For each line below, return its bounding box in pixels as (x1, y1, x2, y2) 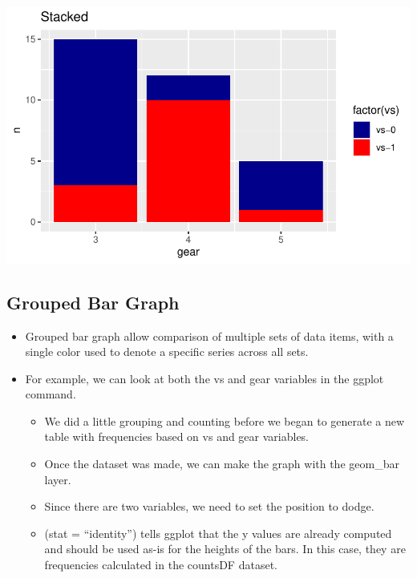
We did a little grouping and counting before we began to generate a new (44, 412, 405, 429)
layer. (44, 471, 71, 487)
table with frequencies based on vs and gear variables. (44, 428, 310, 445)
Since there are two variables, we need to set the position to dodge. (44, 498, 374, 515)
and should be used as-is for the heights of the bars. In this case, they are (44, 540, 406, 557)
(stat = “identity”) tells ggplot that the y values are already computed (44, 524, 392, 541)
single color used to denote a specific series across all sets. (25, 343, 309, 360)
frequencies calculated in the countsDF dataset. (44, 556, 277, 573)
